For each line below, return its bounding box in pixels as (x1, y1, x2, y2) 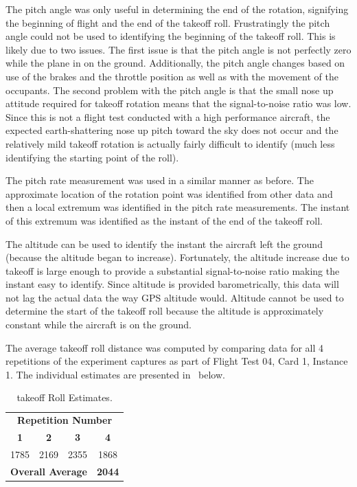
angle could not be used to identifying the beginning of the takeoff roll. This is (5, 29, 336, 43)
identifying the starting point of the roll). (5, 150, 179, 164)
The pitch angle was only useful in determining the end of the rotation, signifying (5, 2, 349, 16)
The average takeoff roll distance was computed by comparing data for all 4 (5, 340, 324, 354)
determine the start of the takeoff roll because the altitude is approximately (5, 304, 324, 318)
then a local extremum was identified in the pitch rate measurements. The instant (5, 200, 350, 214)
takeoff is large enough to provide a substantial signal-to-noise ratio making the (5, 263, 340, 278)
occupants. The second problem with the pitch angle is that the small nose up (5, 82, 334, 97)
